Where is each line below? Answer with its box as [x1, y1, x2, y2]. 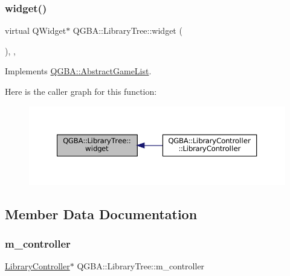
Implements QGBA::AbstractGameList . [5, 65, 152, 77]
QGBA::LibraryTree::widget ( [72, 24, 182, 37]
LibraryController [5, 260, 70, 272]
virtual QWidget [5, 24, 66, 37]
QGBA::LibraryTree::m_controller [77, 260, 205, 272]
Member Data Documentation [5, 204, 198, 223]
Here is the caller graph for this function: [5, 85, 157, 97]
